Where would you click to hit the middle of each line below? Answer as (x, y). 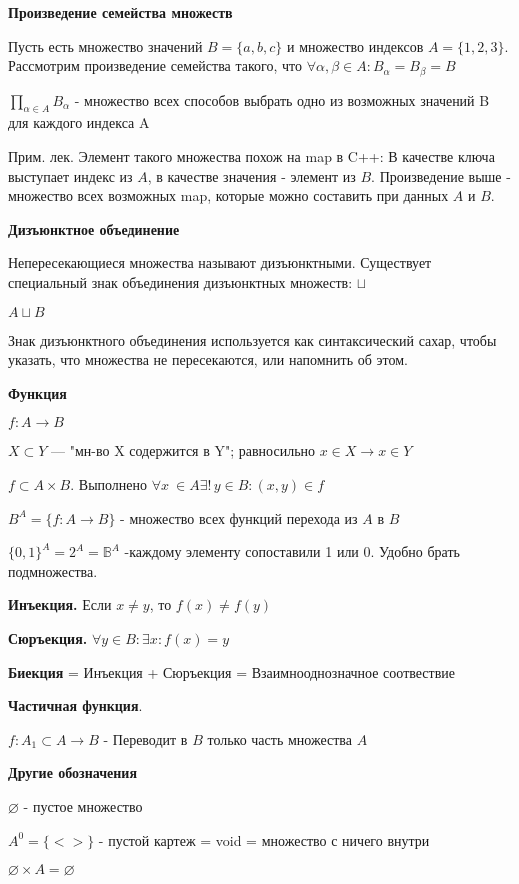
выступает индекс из (70, 175)
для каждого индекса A (79, 122)
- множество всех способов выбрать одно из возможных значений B (282, 99)
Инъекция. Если (60, 604)
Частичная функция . (75, 705)
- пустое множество (83, 805)
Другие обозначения (72, 772)
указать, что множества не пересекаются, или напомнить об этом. (208, 359)
